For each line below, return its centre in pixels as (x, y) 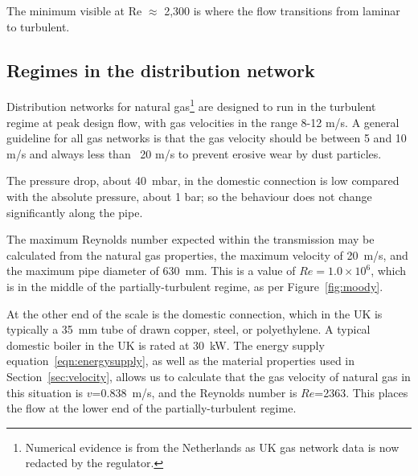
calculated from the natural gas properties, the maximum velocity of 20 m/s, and (207, 254)
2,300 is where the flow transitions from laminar (282, 10)
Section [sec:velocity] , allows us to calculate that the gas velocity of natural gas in (209, 376)
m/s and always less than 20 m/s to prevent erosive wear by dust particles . (194, 153)
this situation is (45, 392)
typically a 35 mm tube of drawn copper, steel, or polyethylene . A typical (189, 329)
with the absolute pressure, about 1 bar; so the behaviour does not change (189, 197)
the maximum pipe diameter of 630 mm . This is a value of (151, 271)
